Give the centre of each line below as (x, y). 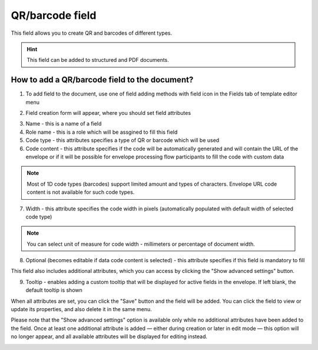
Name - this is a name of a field (64, 124)
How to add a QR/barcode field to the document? (102, 80)
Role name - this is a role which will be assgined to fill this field (102, 132)
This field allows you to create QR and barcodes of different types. (92, 33)
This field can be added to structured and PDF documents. (98, 60)
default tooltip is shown (54, 290)
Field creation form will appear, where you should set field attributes (108, 113)
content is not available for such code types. (81, 192)
